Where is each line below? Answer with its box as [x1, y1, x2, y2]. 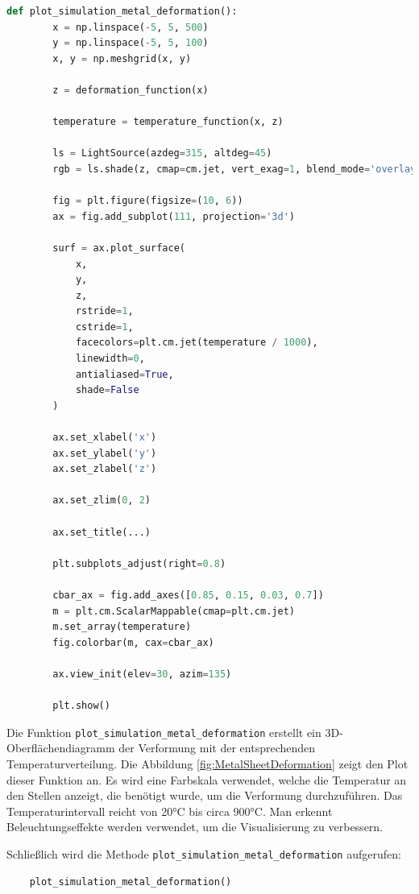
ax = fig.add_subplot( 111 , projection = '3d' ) [52, 210, 295, 222]
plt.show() [52, 700, 110, 712]
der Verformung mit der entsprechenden [118, 739, 316, 756]
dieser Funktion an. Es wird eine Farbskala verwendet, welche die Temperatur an [6, 771, 407, 788]
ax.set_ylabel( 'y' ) [52, 447, 157, 459]
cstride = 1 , [75, 321, 134, 333]
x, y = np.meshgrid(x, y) [52, 52, 192, 64]
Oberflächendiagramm [6, 739, 115, 756]
